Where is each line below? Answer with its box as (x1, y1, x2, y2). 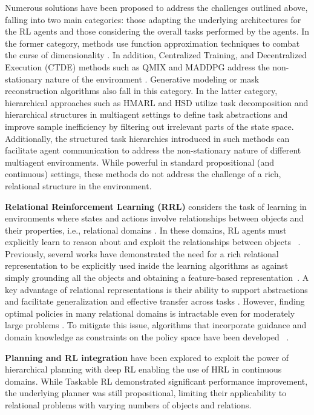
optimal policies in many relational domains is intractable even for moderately (5, 306, 295, 319)
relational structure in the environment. (5, 179, 152, 192)
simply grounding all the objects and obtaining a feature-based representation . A (5, 271, 309, 284)
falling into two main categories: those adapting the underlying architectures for (5, 13, 301, 25)
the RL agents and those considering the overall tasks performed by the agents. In (5, 25, 310, 38)
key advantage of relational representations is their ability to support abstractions (5, 283, 308, 295)
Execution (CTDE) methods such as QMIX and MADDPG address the (5, 60, 270, 73)
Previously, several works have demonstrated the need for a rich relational (5, 247, 279, 260)
